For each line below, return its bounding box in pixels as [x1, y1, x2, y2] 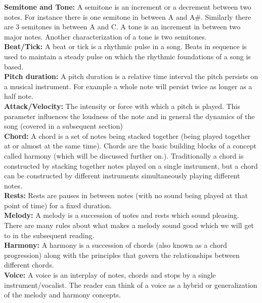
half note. [4, 91, 33, 101]
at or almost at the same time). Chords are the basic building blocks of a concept [4, 140, 257, 151]
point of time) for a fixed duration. [4, 200, 112, 210]
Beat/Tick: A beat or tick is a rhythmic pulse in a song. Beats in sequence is [4, 41, 247, 52]
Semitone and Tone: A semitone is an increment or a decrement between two [4, 2, 251, 12]
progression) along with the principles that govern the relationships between [4, 249, 240, 260]
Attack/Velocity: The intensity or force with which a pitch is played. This [4, 100, 240, 111]
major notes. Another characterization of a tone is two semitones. [4, 31, 207, 42]
